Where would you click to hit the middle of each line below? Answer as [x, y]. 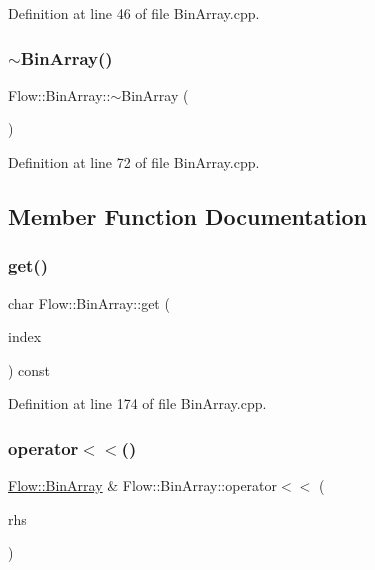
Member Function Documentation [188, 215]
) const [29, 369]
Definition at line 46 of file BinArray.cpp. [134, 13]
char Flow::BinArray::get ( [89, 302]
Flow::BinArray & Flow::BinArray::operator [143, 485]
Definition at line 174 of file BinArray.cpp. [137, 403]
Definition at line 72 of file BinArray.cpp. [134, 162]
